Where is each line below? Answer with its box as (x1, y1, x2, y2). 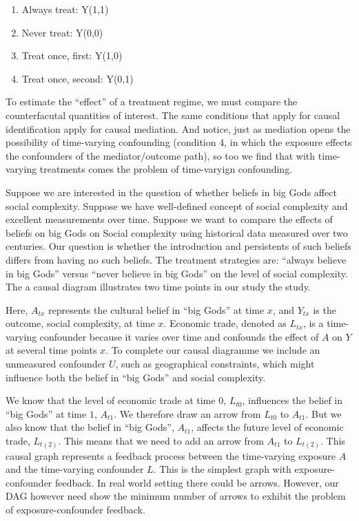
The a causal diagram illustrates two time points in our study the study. (6, 279, 311, 294)
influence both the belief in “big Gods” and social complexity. (6, 370, 266, 384)
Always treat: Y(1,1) (21, 2, 109, 16)
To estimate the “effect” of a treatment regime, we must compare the (6, 94, 298, 109)
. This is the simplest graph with (153, 462, 291, 476)
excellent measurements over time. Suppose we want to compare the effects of (6, 212, 333, 226)
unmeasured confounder (6, 357, 106, 371)
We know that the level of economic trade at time (6, 393, 216, 407)
